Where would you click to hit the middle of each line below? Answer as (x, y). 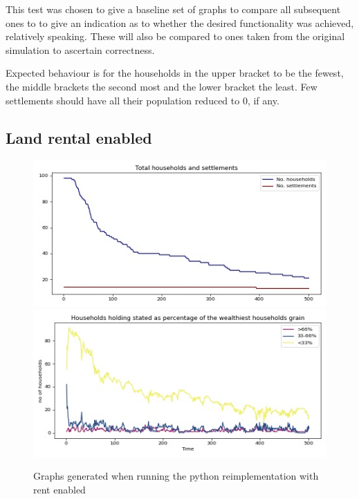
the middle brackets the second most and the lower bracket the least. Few (162, 86)
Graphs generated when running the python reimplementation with (176, 476)
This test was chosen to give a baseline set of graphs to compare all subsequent (173, 9)
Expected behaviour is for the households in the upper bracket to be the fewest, (175, 73)
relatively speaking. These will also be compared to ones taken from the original (175, 36)
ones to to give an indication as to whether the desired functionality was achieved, (180, 22)
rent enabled (59, 490)
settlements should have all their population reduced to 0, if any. (142, 100)
